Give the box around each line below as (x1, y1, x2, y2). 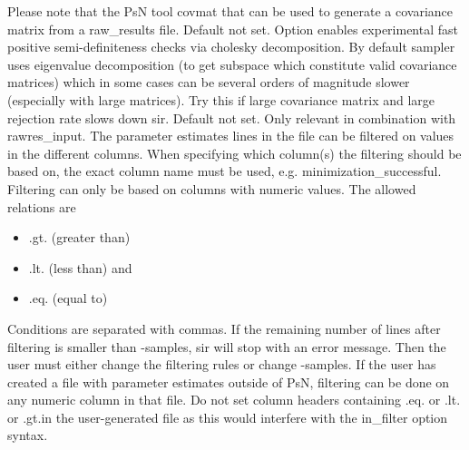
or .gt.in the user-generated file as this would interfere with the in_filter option (7, 407, 448, 426)
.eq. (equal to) (28, 289, 108, 308)
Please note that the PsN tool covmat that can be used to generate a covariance (7, 2, 454, 20)
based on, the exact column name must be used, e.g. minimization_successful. (7, 161, 442, 181)
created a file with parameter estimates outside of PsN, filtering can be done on (7, 372, 450, 391)
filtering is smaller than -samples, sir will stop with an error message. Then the (7, 337, 446, 356)
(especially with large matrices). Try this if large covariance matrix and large (7, 90, 435, 109)
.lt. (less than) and (28, 258, 132, 277)
